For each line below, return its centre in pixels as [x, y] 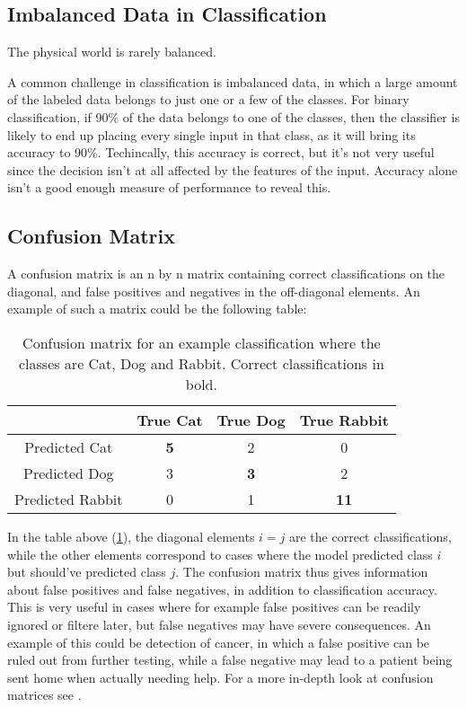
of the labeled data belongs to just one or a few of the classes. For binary [208, 99]
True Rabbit [344, 420]
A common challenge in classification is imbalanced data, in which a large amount [233, 81]
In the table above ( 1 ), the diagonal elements [131, 536]
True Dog [251, 420]
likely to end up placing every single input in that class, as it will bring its [211, 134]
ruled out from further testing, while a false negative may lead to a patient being [230, 660]
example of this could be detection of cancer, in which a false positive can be [219, 642]
